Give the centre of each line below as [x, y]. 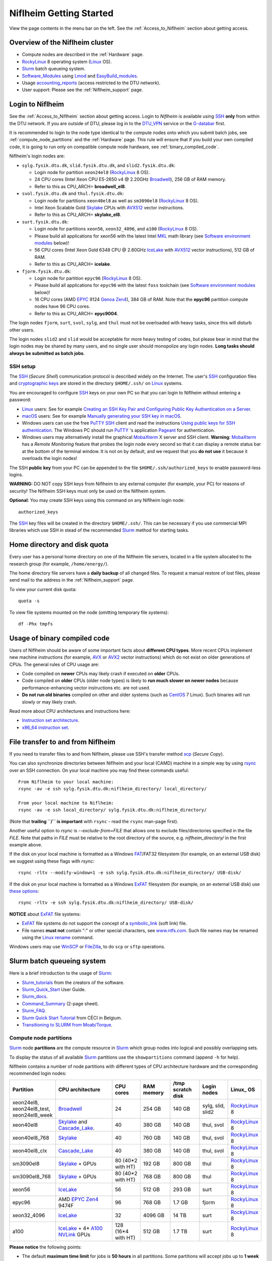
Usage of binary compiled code [59, 638]
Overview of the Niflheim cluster [61, 43]
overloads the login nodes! [50, 458]
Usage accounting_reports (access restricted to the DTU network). [91, 83]
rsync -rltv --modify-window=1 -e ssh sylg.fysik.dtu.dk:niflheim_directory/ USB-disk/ [130, 873]
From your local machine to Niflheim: [66, 803]
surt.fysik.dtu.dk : [45, 221]
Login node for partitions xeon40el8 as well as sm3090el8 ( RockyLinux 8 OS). [117, 200]
